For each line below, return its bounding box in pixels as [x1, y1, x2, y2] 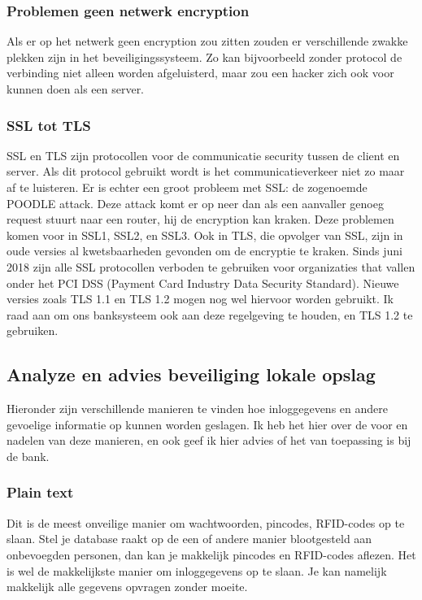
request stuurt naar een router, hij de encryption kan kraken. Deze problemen [7, 211, 394, 228]
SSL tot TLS [7, 115, 91, 135]
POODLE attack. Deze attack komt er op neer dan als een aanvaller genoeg [7, 194, 384, 211]
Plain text [7, 482, 74, 502]
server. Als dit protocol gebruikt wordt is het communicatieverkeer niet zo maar [7, 163, 405, 180]
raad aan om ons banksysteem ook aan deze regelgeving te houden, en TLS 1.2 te [7, 306, 413, 323]
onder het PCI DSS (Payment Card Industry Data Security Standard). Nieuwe [7, 274, 399, 291]
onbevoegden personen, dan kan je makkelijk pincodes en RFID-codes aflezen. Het [7, 546, 416, 563]
